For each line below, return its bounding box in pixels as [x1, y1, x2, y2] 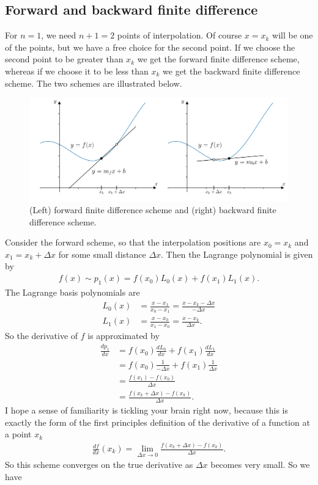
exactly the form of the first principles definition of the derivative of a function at [5, 415, 310, 428]
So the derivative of [5, 329, 78, 342]
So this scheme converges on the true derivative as [5, 458, 193, 471]
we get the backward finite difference [163, 64, 300, 77]
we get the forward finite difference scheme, [137, 53, 300, 65]
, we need [41, 29, 76, 42]
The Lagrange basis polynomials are [5, 285, 140, 298]
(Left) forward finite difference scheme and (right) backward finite [29, 203, 276, 216]
